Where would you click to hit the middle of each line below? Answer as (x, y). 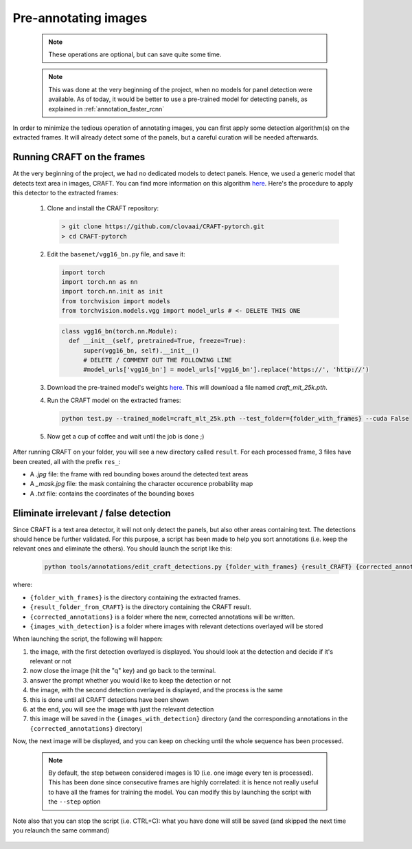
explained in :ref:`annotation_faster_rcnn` (106, 109)
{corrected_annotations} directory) (87, 728)
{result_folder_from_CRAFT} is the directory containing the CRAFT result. (141, 607)
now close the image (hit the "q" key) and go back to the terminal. (123, 671)
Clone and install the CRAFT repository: (103, 208)
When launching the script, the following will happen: (88, 639)
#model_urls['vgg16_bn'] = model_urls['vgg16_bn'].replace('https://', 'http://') (227, 370)
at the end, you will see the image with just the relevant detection (122, 709)
